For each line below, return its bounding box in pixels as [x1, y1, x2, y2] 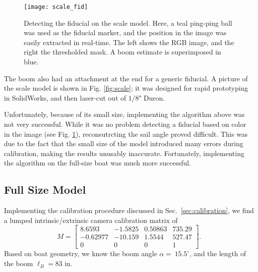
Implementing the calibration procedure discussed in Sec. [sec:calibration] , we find [4, 205, 254, 216]
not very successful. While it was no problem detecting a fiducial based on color [4, 119, 247, 129]
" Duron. [138, 92, 165, 103]
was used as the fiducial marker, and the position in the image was [24, 27, 227, 38]
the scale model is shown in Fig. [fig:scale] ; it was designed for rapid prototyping [4, 83, 248, 93]
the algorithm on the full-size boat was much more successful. [4, 158, 191, 168]
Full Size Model [4, 182, 86, 197]
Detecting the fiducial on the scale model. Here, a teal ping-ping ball [24, 17, 232, 28]
